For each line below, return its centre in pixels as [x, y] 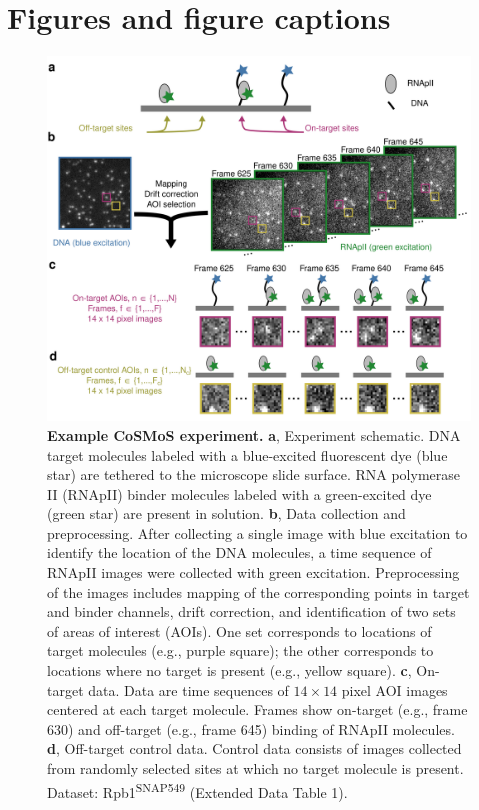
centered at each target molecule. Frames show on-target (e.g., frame [257, 709]
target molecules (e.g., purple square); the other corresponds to [240, 650]
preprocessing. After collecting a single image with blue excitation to [257, 532]
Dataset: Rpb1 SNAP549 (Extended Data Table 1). [197, 790]
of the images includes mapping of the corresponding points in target [258, 591]
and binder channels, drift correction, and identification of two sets [251, 611]
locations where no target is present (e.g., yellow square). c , [229, 670]
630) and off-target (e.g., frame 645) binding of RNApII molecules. [251, 728]
